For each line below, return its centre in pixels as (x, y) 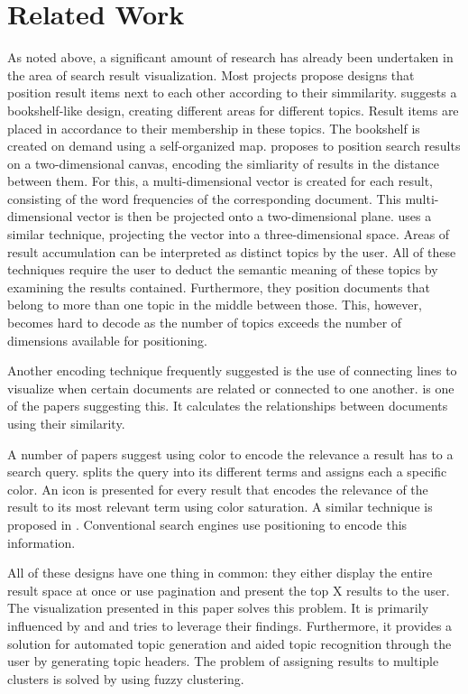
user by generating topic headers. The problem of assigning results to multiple (223, 661)
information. (41, 542)
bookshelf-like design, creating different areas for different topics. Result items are (233, 110)
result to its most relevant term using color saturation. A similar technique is (220, 507)
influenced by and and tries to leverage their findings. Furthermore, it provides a (230, 625)
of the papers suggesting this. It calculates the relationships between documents (228, 406)
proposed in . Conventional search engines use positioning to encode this (207, 524)
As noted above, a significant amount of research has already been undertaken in (230, 57)
